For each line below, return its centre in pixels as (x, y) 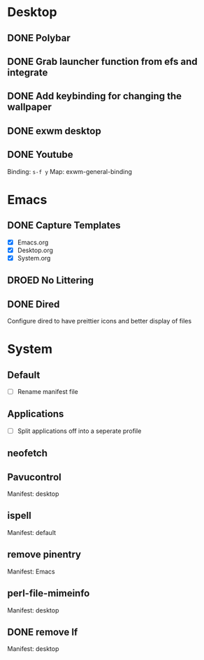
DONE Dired (34, 304)
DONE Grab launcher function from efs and (102, 61)
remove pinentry (44, 555)
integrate (28, 72)
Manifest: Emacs (31, 571)
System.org (34, 258)
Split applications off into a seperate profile (79, 431)
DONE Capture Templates (64, 225)
